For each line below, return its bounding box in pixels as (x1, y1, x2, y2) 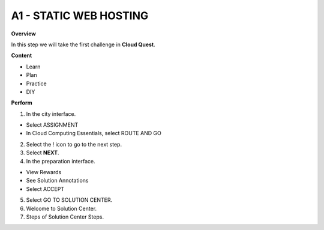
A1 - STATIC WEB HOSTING (11, 9, 149, 22)
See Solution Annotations (26, 177, 89, 184)
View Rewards (26, 169, 62, 176)
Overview (11, 30, 36, 37)
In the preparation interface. (26, 157, 95, 165)
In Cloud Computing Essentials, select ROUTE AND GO (26, 130, 162, 137)
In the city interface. (26, 110, 76, 117)
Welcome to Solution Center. (26, 205, 97, 212)
